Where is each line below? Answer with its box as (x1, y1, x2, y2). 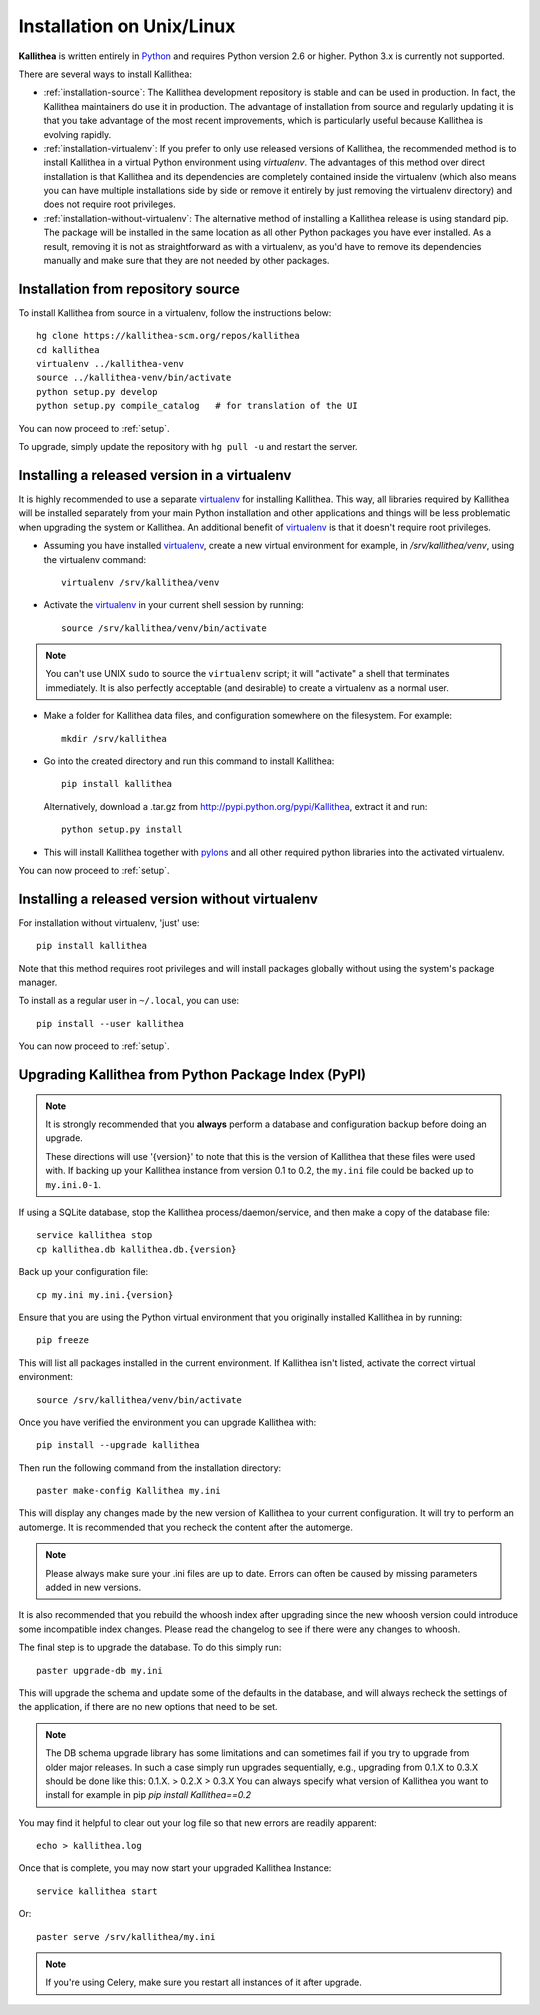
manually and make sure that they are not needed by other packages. (43, 255, 330, 267)
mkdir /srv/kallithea (61, 733, 167, 744)
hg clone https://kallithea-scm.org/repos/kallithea (36, 330, 300, 342)
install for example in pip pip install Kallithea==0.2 (45, 1789, 252, 1801)
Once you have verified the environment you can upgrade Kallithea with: (18, 1416, 317, 1428)
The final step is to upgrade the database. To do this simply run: (18, 1641, 282, 1654)
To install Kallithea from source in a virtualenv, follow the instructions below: (18, 306, 332, 319)
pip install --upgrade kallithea (36, 1440, 200, 1451)
